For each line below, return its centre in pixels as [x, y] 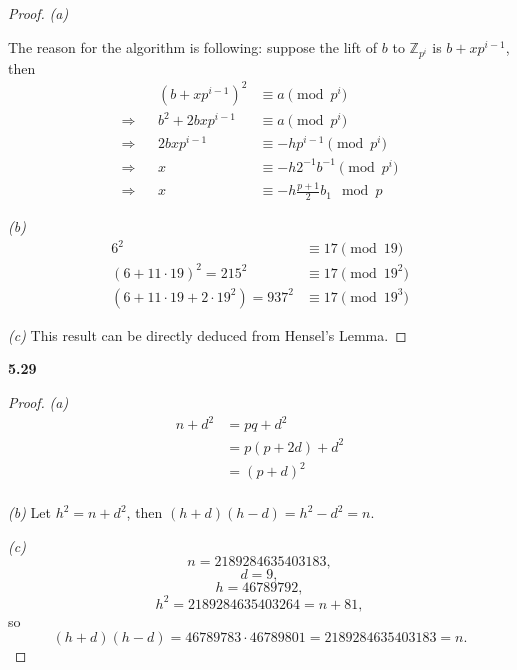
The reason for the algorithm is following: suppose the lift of [193, 46]
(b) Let [29, 512]
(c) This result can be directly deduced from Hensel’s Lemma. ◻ [207, 334]
